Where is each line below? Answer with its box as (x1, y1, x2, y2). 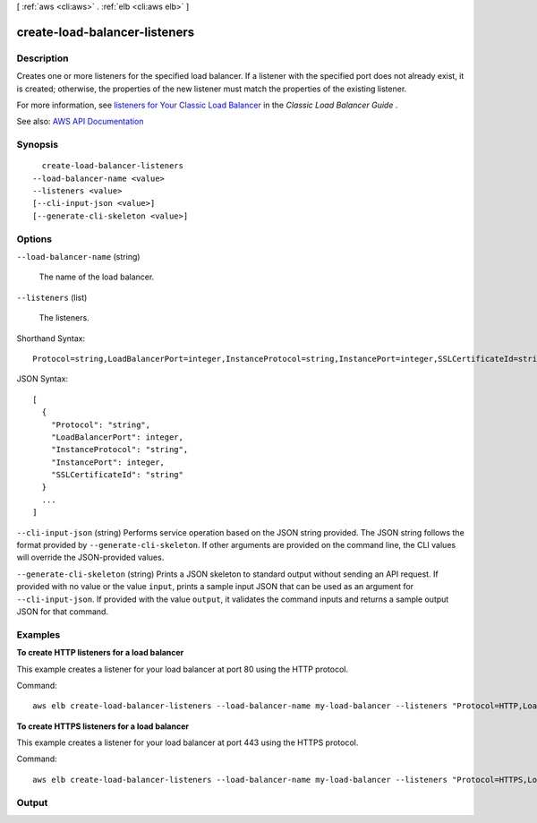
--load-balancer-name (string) (16, 251, 141, 261)
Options (16, 233, 53, 245)
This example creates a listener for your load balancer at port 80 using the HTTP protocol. (16, 664, 349, 674)
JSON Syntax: (16, 373, 69, 384)
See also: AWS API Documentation (16, 116, 144, 127)
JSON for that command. (16, 605, 109, 617)
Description (16, 52, 69, 64)
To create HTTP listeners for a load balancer (16, 647, 184, 658)
